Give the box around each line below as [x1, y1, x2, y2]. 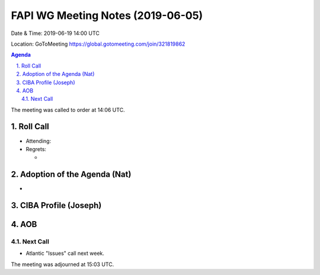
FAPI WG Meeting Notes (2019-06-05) [11, 9, 203, 22]
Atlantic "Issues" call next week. [25, 250, 105, 257]
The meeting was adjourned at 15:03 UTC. [11, 261, 114, 268]
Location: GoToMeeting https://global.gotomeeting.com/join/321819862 [11, 40, 185, 47]
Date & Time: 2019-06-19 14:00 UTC [11, 30, 100, 37]
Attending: [25, 137, 52, 145]
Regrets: [25, 145, 47, 152]
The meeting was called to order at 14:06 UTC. [11, 106, 125, 113]
